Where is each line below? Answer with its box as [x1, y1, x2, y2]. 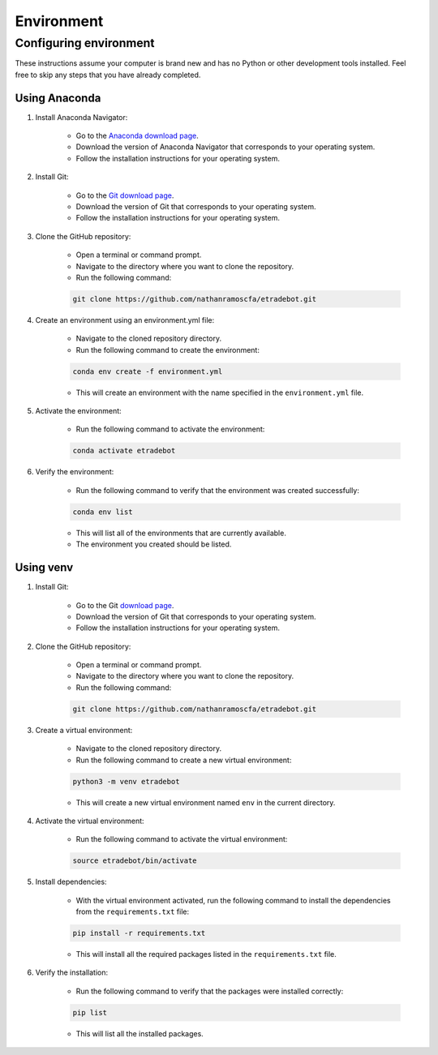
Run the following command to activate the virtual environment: [75, 834, 288, 844]
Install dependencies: [35, 877, 107, 887]
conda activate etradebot [72, 446, 176, 456]
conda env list [72, 507, 133, 517]
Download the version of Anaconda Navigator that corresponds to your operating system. [75, 142, 376, 152]
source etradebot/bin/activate [72, 856, 198, 865]
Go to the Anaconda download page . [75, 131, 199, 141]
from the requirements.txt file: [75, 907, 190, 916]
